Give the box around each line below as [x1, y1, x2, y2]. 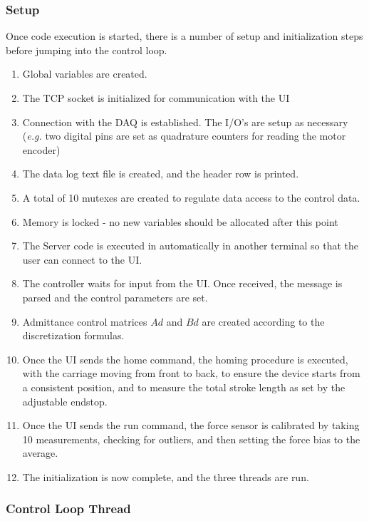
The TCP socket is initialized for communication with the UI [22, 91, 290, 105]
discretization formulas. [22, 328, 125, 343]
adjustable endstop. [22, 393, 108, 408]
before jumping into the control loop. [6, 42, 167, 57]
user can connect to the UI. [22, 252, 142, 267]
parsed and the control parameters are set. [22, 289, 208, 304]
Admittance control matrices [22, 314, 147, 329]
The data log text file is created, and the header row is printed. [22, 166, 299, 181]
